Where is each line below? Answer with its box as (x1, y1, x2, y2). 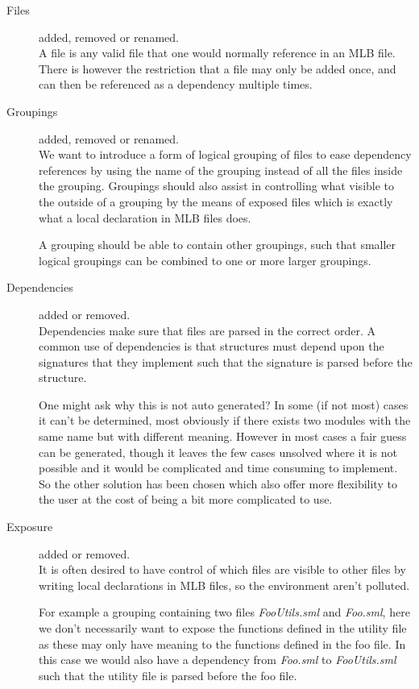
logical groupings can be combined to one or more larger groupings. (39, 251, 371, 268)
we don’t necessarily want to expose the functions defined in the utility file (39, 620, 407, 636)
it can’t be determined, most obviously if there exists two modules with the (39, 412, 411, 429)
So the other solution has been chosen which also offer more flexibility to (39, 475, 397, 492)
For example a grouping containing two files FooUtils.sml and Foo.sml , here (39, 604, 410, 621)
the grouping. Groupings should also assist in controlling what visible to (39, 177, 395, 194)
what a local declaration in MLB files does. (39, 209, 251, 226)
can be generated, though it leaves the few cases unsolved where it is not (39, 443, 397, 460)
